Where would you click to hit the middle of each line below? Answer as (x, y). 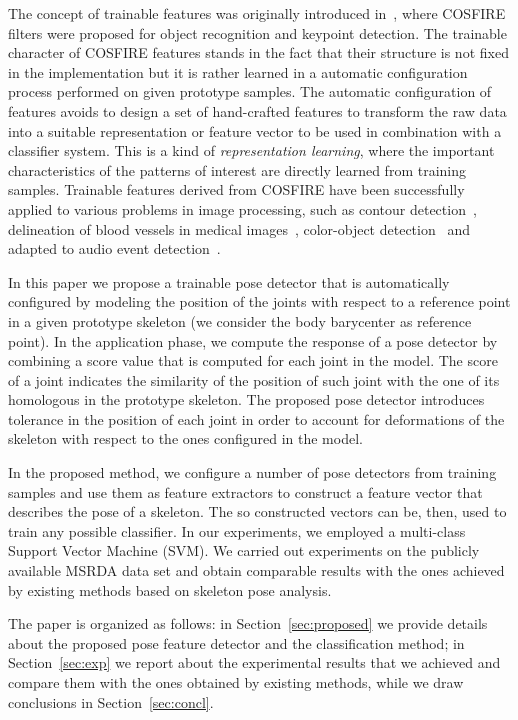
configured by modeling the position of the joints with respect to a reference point (259, 301)
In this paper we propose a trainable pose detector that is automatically (229, 281)
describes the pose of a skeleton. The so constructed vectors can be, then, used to (257, 511)
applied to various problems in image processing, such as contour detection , (242, 208)
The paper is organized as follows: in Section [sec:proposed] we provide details (248, 623)
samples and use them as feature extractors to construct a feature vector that (245, 491)
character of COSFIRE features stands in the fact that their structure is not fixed (258, 52)
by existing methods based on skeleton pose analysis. (170, 589)
